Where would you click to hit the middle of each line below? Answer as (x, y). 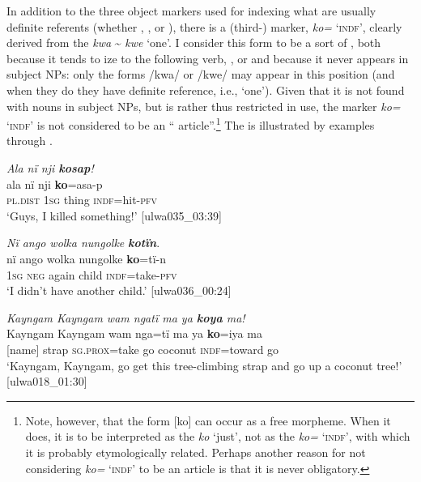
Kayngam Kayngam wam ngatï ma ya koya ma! (126, 317)
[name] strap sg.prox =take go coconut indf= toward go (143, 349)
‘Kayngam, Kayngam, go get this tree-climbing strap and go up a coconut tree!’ (204, 365)
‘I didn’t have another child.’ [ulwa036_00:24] (119, 290)
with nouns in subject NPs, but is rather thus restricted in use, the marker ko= (204, 106)
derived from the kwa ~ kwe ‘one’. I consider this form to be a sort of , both (194, 43)
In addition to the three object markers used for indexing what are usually (191, 11)
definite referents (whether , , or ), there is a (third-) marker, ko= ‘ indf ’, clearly (204, 26)
